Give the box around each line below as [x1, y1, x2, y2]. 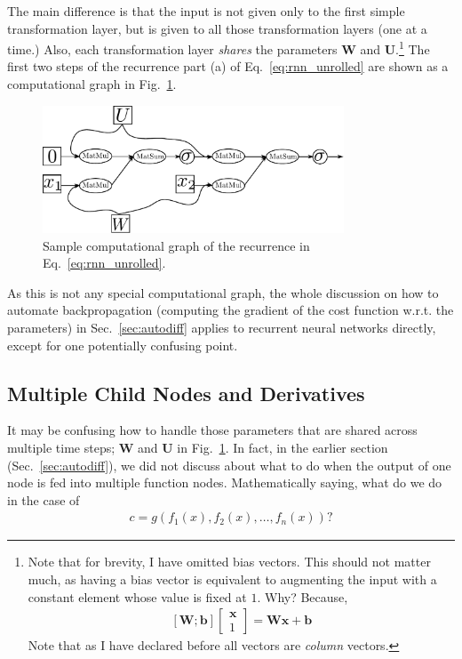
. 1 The [395, 37, 430, 58]
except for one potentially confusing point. [7, 335, 238, 354]
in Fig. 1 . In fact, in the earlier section [177, 438, 388, 456]
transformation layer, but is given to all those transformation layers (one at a [7, 19, 427, 37]
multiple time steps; [7, 438, 115, 456]
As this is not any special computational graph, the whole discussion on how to [7, 283, 439, 301]
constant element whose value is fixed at [28, 587, 247, 606]
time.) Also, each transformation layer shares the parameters [7, 39, 338, 58]
